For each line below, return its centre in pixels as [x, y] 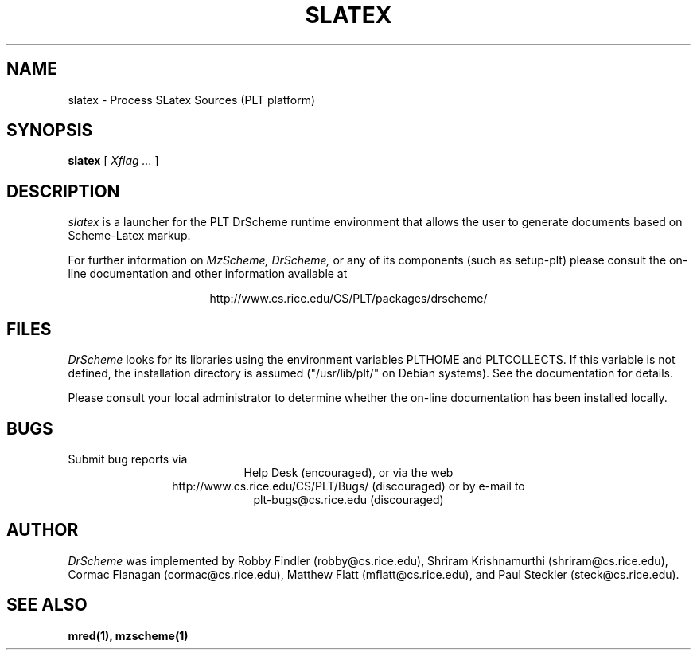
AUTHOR [43, 530]
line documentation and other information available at [208, 274]
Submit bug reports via [128, 459]
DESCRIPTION [63, 191]
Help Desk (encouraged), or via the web [348, 472]
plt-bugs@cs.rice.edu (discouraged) [348, 499]
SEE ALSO [47, 605]
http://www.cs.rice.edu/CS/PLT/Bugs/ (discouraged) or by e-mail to [348, 486]
